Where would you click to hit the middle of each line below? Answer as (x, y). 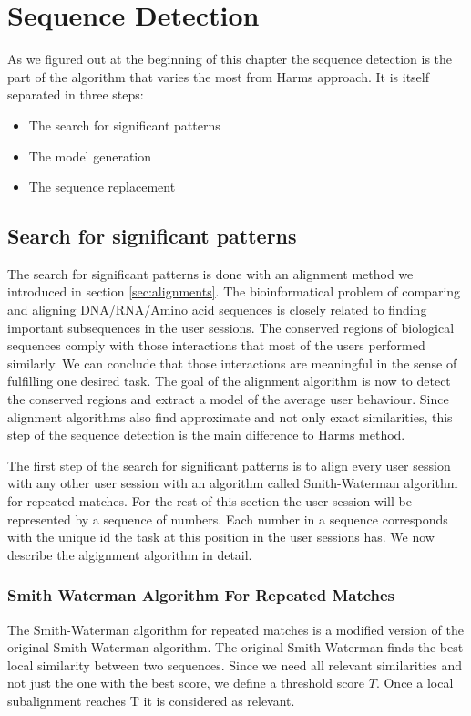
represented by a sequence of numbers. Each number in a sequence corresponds (228, 519)
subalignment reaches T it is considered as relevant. (151, 700)
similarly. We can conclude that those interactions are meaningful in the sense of (232, 363)
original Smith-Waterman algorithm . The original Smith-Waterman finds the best (235, 647)
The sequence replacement (102, 187)
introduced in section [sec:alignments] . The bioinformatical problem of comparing (234, 291)
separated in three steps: (76, 94)
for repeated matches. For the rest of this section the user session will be (210, 501)
